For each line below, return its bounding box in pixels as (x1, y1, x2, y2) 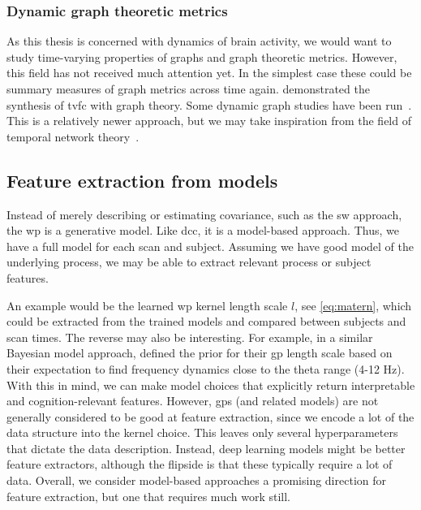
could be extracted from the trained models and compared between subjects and (6, 313, 406, 330)
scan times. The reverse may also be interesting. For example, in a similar (6, 328, 373, 345)
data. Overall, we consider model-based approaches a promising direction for (6, 472, 386, 489)
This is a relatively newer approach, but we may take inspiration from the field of (6, 112, 411, 129)
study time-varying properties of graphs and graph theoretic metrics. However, (6, 48, 397, 65)
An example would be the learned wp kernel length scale (6, 296, 288, 313)
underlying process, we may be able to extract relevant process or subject (6, 253, 372, 270)
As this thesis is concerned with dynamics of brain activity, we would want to (6, 32, 392, 50)
